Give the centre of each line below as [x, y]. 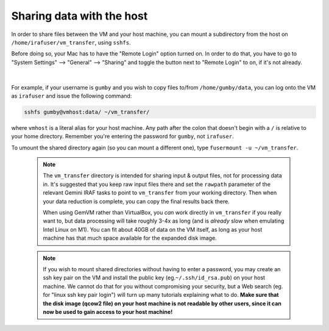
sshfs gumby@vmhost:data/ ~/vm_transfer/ [87, 112]
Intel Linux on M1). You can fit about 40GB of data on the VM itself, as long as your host [153, 229]
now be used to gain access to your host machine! [108, 311]
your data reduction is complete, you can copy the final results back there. [136, 201]
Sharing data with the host [80, 16]
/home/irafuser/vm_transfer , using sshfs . [71, 42]
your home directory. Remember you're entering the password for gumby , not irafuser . [122, 137]
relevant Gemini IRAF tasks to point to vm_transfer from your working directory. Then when [160, 193]
